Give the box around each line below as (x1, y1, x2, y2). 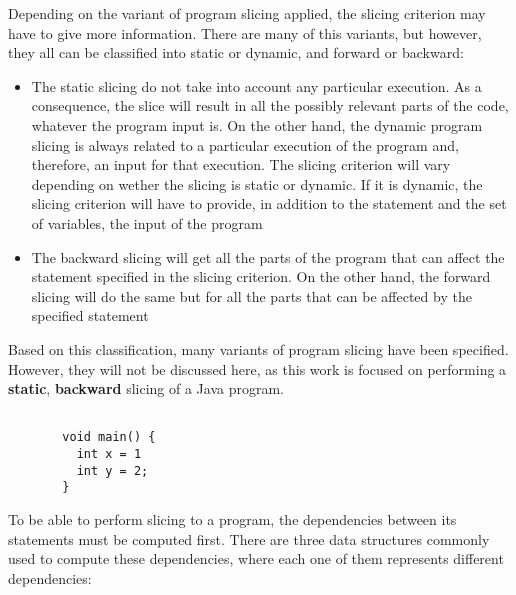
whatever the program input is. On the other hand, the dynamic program (31, 114, 483, 135)
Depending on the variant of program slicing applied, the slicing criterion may (8, 3, 486, 23)
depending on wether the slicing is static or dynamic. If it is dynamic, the (31, 173, 483, 194)
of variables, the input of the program (31, 212, 263, 233)
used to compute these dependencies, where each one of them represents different (8, 548, 504, 569)
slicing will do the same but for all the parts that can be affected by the (31, 285, 472, 306)
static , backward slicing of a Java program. (8, 378, 284, 399)
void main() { (62, 430, 156, 445)
